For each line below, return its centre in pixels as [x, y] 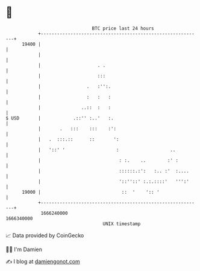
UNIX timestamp [122, 224]
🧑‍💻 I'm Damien [24, 249]
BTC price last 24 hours [123, 28]
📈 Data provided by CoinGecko [45, 235]
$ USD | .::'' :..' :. [60, 118]
